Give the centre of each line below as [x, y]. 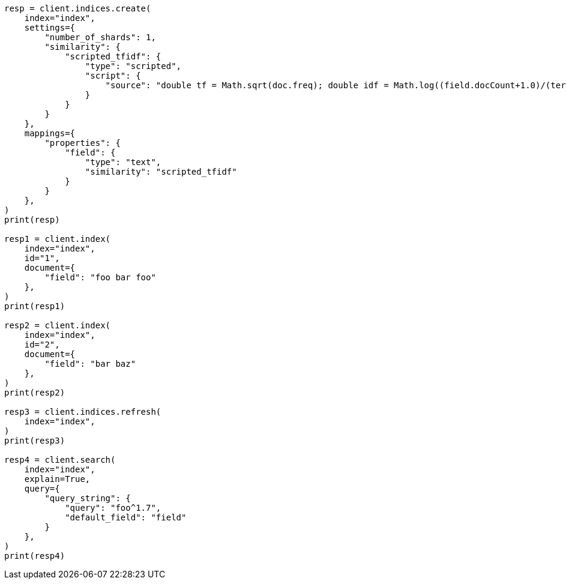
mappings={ [50, 133]
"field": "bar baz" [90, 364]
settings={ [50, 28]
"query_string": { [88, 498]
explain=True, [57, 479]
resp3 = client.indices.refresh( [83, 412]
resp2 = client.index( [58, 325]
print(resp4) [35, 556]
